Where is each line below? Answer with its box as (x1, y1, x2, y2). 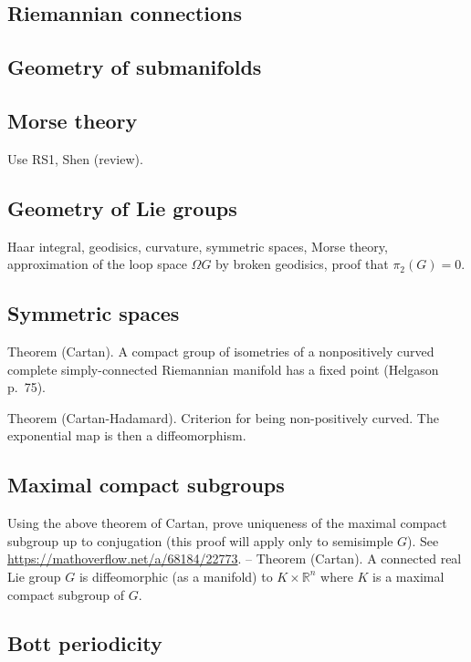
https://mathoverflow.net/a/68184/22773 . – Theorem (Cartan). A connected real (7, 549, 462, 568)
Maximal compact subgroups (7, 471, 285, 499)
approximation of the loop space (7, 254, 187, 274)
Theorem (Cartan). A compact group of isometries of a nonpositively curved (7, 341, 434, 360)
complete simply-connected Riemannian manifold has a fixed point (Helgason (7, 359, 439, 378)
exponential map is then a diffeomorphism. (7, 426, 246, 445)
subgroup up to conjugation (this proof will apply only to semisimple (7, 531, 393, 550)
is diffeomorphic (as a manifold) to (78, 566, 273, 585)
